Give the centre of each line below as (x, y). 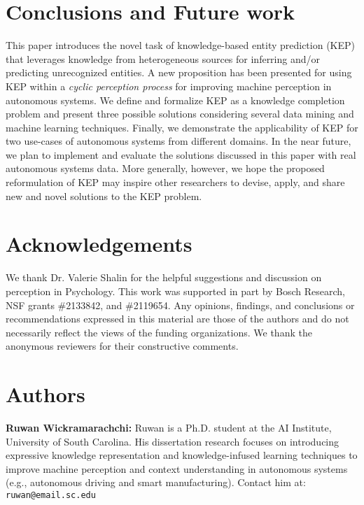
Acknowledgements (99, 244)
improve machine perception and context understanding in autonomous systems (177, 468)
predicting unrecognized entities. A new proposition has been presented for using (179, 72)
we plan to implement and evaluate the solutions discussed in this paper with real (181, 154)
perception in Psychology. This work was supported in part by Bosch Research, (176, 291)
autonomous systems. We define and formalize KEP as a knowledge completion (175, 100)
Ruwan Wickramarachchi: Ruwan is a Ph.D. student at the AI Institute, (169, 428)
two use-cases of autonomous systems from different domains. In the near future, (178, 141)
